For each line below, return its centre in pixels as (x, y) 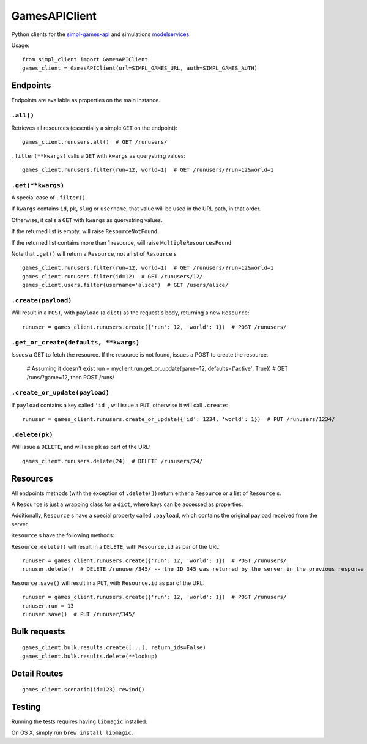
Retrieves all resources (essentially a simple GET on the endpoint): (94, 128)
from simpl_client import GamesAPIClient (85, 59)
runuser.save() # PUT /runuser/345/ (79, 614)
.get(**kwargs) (38, 185)
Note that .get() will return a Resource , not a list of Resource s (94, 254)
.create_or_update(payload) (61, 393)
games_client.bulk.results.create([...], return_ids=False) (114, 648)
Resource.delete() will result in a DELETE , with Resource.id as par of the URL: (116, 546)
